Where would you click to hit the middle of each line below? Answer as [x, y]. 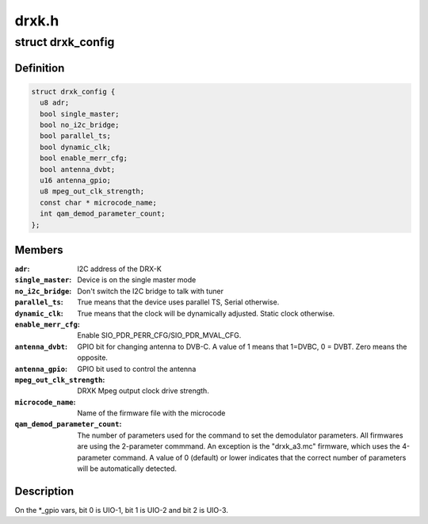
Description [44, 491]
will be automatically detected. [127, 469]
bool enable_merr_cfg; [84, 158]
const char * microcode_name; [99, 203]
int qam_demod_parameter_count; [103, 214]
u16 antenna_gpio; [75, 180]
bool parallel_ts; [75, 136]
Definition [40, 68]
